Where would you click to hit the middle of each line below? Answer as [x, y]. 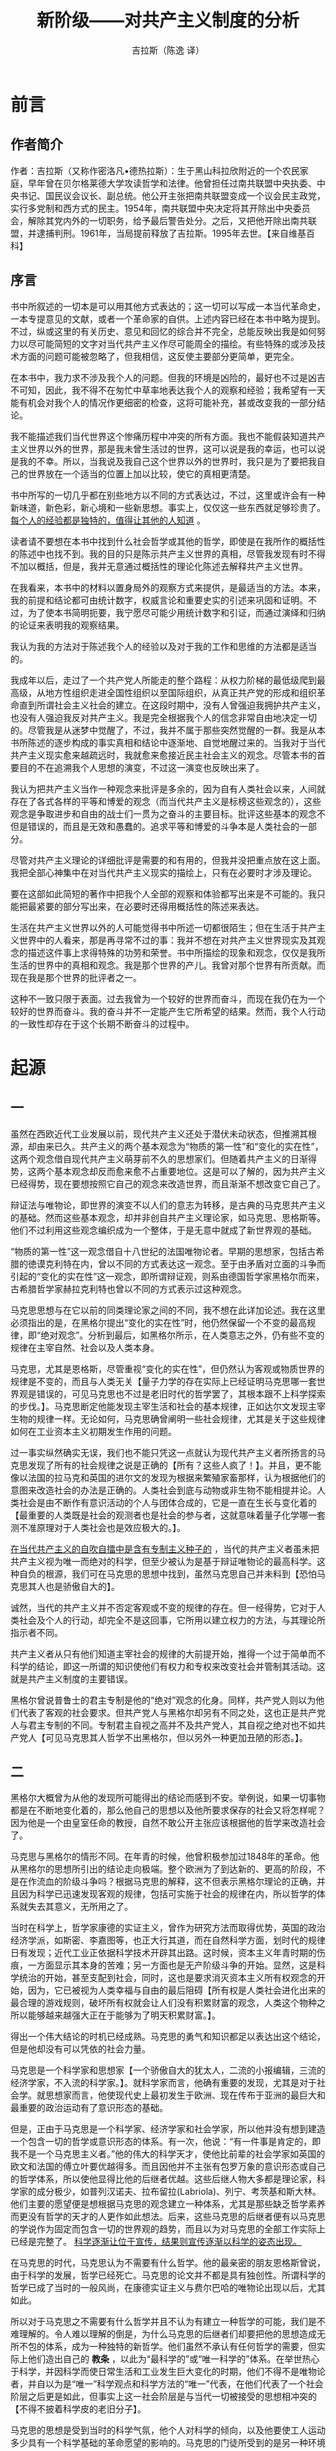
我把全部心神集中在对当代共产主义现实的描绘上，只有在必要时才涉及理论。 [163, 872]
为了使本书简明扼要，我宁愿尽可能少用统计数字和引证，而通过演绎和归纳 [176, 612]
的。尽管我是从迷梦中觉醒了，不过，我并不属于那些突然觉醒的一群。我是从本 [168, 730]
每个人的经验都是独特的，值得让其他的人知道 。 [108, 520]
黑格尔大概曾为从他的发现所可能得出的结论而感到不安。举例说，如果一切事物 [168, 1798]
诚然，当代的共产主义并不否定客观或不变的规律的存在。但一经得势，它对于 [163, 1607]
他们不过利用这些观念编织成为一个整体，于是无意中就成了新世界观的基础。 [163, 1230]
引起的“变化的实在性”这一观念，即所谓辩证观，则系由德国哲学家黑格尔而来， [167, 1276]
